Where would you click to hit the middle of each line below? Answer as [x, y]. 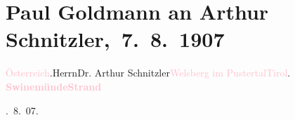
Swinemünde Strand [54, 86]
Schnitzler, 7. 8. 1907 [115, 39]
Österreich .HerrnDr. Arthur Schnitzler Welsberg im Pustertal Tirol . [148, 73]
